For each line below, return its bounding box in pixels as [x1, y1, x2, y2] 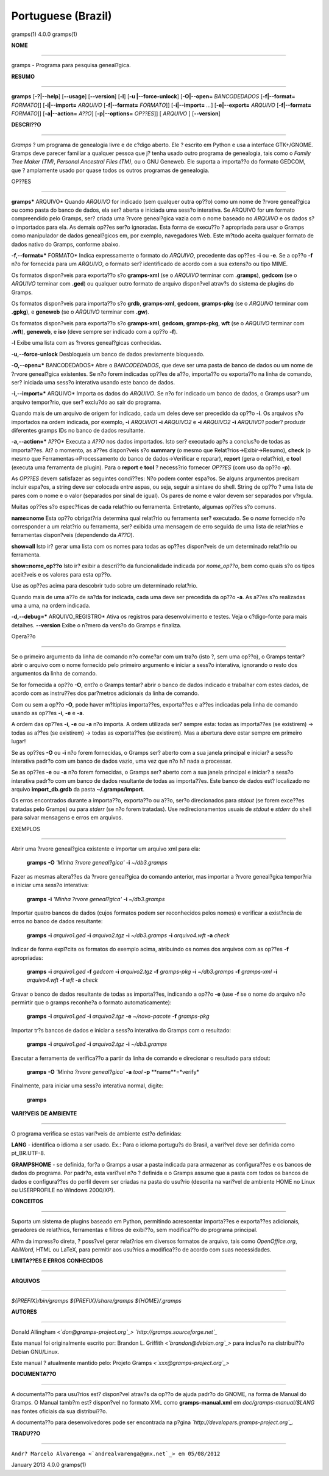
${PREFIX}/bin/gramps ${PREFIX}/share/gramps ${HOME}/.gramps [11, 1297, 182, 1305]
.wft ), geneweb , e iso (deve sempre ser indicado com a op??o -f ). [11, 328, 178, 336]
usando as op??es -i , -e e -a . [11, 709, 85, 716]
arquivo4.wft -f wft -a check [26, 976, 98, 984]
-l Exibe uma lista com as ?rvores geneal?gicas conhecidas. [11, 339, 161, 347]
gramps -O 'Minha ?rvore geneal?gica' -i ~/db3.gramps [26, 859, 168, 866]
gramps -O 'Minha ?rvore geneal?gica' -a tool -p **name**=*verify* [26, 1068, 200, 1076]
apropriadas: [11, 954, 43, 961]
